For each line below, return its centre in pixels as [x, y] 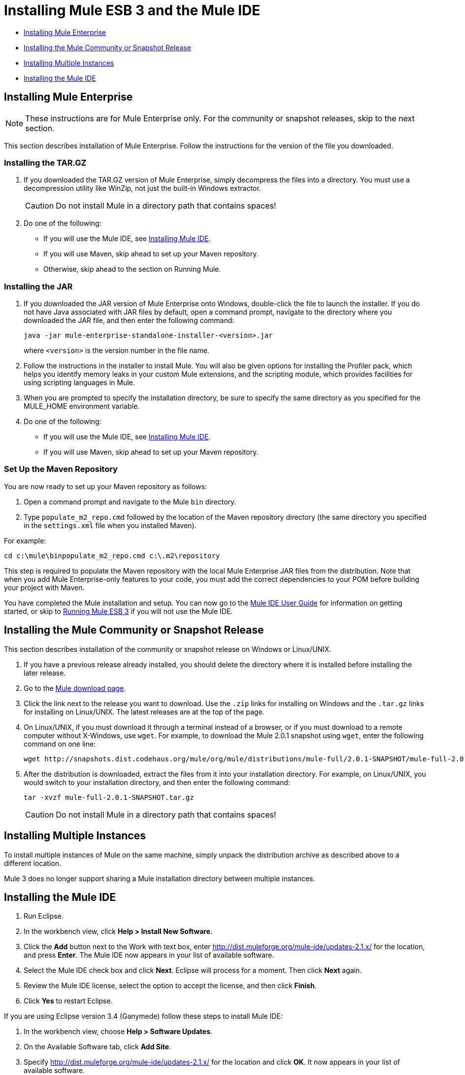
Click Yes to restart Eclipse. [68, 1001]
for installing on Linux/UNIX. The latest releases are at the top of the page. [144, 712]
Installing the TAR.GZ [45, 162]
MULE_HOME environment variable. [82, 406]
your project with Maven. [44, 587]
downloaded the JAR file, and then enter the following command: [129, 321]
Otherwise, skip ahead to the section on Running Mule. [132, 269]
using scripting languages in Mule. [79, 383]
